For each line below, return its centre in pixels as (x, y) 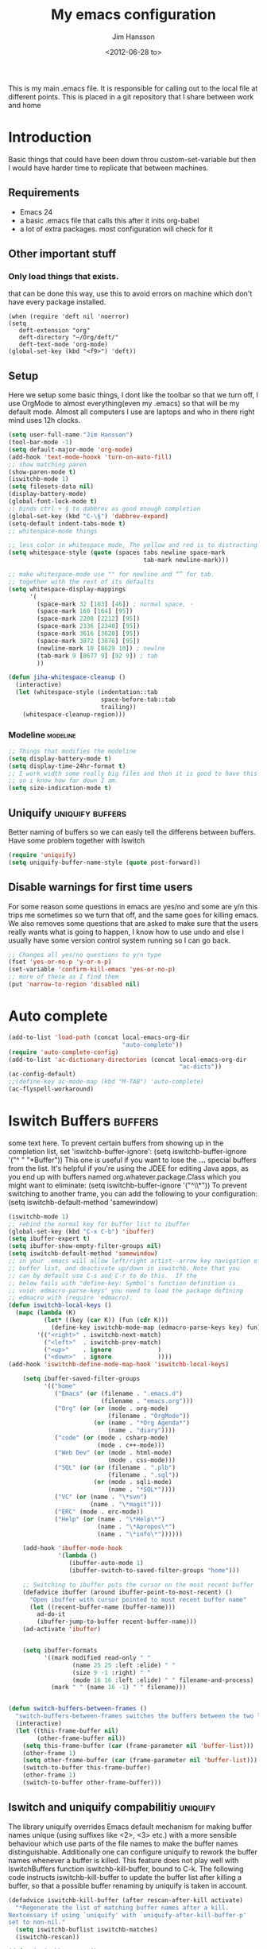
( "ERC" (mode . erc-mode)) (99, 1512)
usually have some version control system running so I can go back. (120, 940)
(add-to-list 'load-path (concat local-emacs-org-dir (99, 1037)
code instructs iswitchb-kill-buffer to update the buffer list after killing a (125, 1877)
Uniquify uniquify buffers (68, 813)
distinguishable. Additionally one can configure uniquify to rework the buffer (133, 1852)
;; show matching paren (48, 464)
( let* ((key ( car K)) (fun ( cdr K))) (106, 1320)
